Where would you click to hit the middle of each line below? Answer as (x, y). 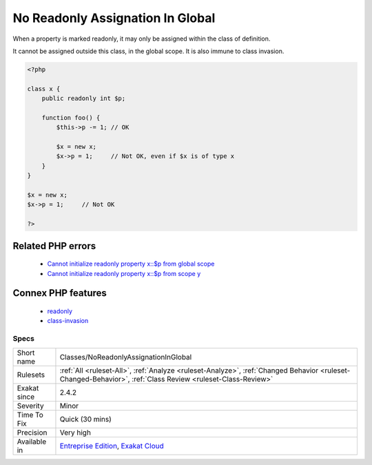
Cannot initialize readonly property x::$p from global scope (131, 264)
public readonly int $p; (84, 99)
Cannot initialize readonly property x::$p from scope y (124, 273)
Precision (32, 433)
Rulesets (31, 375)
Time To (30, 415)
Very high (75, 433)
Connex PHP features (60, 293)
